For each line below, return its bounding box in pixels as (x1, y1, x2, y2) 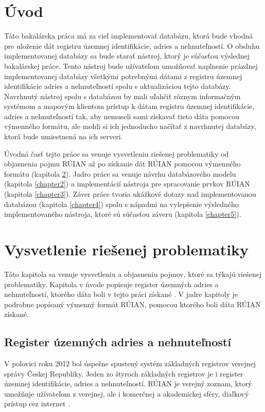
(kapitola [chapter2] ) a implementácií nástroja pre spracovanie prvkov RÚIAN (4, 178, 250, 189)
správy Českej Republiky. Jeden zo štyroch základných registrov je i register (4, 368, 243, 379)
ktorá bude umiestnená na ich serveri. (4, 131, 123, 142)
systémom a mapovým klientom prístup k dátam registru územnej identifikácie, (4, 101, 255, 111)
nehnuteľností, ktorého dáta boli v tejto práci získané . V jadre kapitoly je (4, 289, 238, 299)
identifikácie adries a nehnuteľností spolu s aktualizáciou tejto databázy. (4, 81, 231, 91)
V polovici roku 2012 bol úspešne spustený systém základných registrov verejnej (4, 358, 256, 369)
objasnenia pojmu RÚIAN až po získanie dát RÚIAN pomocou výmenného (4, 158, 241, 169)
